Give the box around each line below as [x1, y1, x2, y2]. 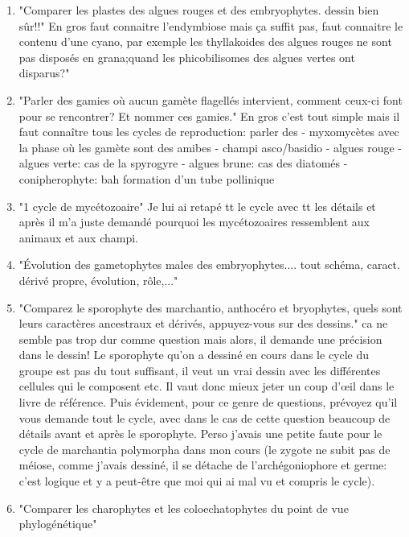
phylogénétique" [18, 515, 97, 532]
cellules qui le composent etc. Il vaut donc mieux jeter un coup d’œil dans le [18, 378, 395, 394]
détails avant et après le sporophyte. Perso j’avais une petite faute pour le [18, 425, 382, 442]
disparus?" [18, 64, 70, 81]
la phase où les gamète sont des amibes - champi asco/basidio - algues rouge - [18, 138, 402, 155]
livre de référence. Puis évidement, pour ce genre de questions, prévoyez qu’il [18, 394, 398, 411]
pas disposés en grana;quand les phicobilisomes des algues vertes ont [18, 48, 355, 65]
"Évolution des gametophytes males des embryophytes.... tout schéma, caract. [18, 256, 400, 273]
